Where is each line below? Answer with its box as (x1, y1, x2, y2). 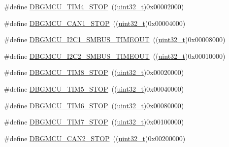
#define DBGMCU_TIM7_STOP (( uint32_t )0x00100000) (4, 117, 184, 127)
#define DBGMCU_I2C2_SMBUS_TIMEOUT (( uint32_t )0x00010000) (4, 50, 226, 61)
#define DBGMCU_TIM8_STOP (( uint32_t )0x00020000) (4, 67, 184, 77)
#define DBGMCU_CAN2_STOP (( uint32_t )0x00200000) (4, 133, 186, 143)
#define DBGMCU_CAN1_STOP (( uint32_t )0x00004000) (4, 18, 186, 28)
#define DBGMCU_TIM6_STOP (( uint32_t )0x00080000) (4, 100, 184, 110)
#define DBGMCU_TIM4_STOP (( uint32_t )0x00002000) (4, 1, 184, 11)
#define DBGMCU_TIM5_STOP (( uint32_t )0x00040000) (4, 83, 184, 94)
